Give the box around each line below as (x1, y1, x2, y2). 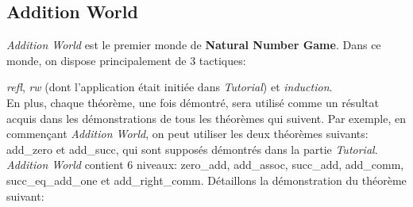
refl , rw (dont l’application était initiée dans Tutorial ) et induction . (6, 79, 333, 95)
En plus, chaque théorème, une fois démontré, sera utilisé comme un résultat (6, 94, 379, 110)
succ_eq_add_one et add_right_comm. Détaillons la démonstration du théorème (6, 171, 407, 188)
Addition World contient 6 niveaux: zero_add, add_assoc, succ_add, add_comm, (6, 156, 404, 173)
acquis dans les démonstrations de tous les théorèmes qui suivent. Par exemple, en (6, 109, 407, 126)
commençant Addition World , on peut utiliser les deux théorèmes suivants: (6, 125, 369, 142)
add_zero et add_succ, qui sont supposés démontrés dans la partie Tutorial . (6, 140, 378, 157)
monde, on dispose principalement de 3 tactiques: (6, 52, 246, 68)
